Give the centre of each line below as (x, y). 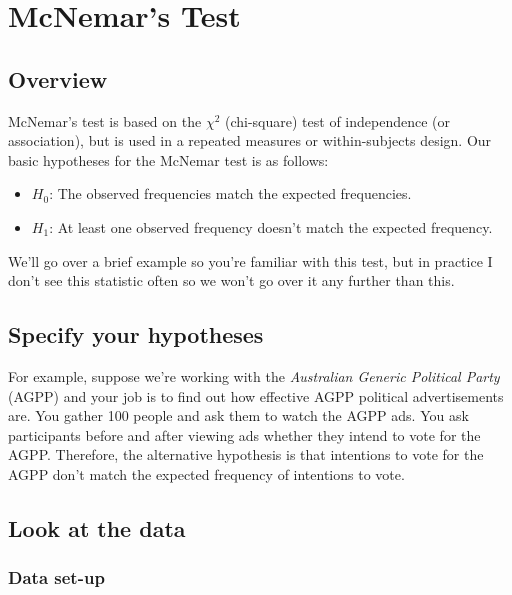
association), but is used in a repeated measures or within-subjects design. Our (250, 140)
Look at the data (97, 527)
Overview (58, 78)
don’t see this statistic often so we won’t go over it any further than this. (231, 280)
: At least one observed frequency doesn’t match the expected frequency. (271, 226)
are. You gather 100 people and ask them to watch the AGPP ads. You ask (238, 415)
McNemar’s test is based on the (105, 120)
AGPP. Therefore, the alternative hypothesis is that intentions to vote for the (246, 454)
